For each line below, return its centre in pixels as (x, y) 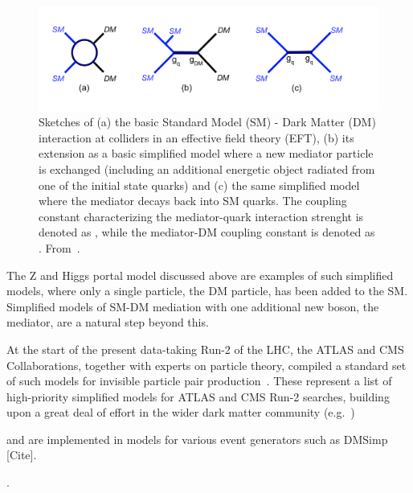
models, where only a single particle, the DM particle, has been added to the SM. (207, 291)
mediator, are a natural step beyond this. (108, 322)
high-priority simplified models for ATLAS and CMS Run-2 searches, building (198, 396)
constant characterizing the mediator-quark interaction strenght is (201, 216)
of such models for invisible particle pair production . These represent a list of (199, 381)
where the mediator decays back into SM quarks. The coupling (193, 201)
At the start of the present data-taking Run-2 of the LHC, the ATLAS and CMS (205, 349)
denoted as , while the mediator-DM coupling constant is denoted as (207, 232)
